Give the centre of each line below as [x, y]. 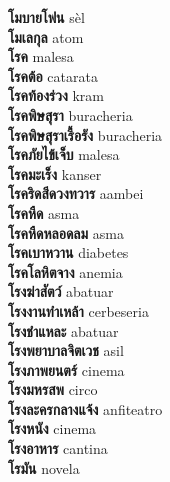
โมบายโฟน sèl [46, 17]
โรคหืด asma [44, 212]
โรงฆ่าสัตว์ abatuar [61, 291]
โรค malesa [41, 56]
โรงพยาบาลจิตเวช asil [66, 350]
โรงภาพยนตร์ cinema [66, 369]
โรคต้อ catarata [53, 75]
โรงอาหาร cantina [58, 448]
